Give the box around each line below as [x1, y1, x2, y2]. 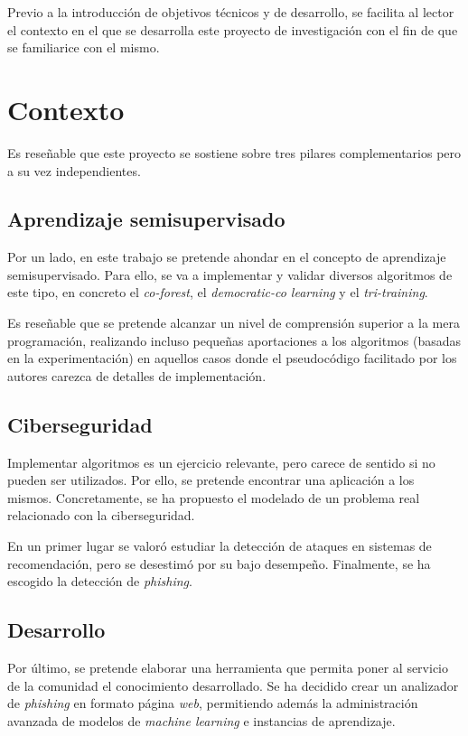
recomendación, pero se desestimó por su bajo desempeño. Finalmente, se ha [7, 554, 431, 573]
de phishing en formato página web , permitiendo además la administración [7, 694, 418, 713]
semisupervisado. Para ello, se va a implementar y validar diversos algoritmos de [7, 265, 453, 284]
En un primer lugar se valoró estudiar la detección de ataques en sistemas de [7, 536, 432, 555]
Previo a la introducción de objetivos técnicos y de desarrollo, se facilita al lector [7, 3, 454, 21]
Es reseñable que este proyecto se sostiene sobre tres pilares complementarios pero [7, 143, 462, 162]
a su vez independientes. [7, 161, 141, 180]
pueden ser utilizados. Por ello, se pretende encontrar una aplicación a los [7, 470, 415, 489]
